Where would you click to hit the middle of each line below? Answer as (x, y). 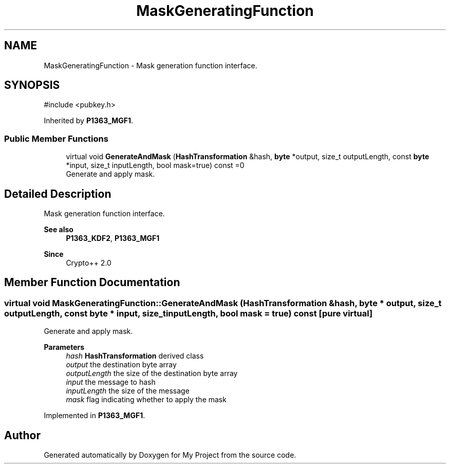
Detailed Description (58, 194)
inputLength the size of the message (128, 391)
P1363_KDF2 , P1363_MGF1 (113, 238)
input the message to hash (111, 382)
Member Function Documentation (92, 283)
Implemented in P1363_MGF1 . (95, 416)
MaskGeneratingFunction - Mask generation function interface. (151, 65)
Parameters (64, 347)
